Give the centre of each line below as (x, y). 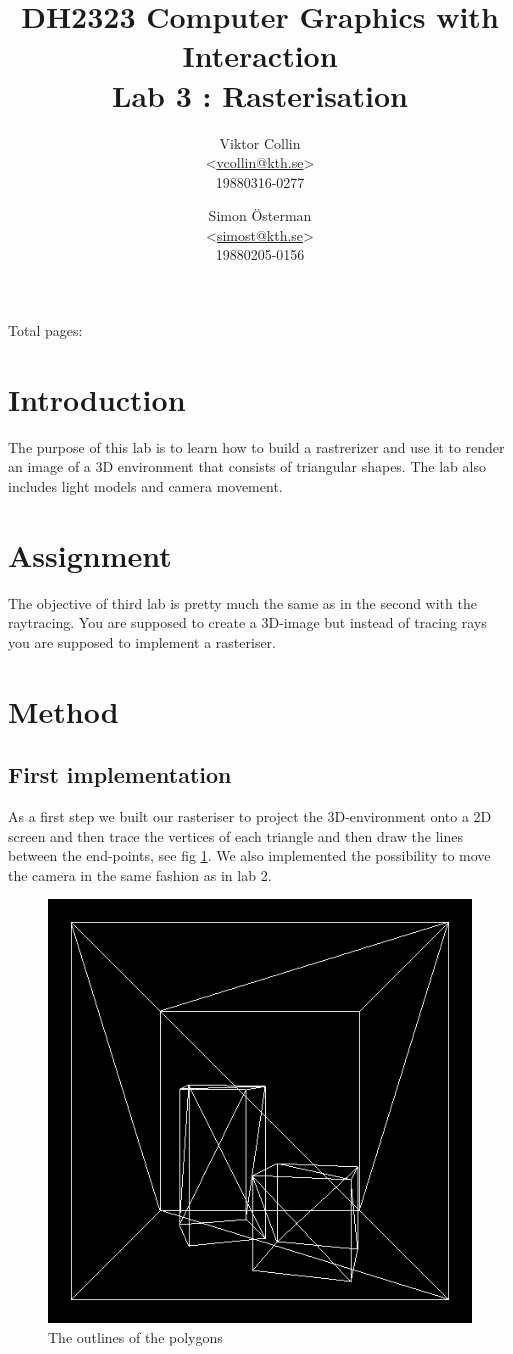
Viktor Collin (260, 142)
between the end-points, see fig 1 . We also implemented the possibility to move (249, 855)
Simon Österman (260, 215)
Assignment (90, 554)
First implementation (120, 774)
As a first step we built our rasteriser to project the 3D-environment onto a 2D (250, 816)
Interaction (260, 55)
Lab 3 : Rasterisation (260, 94)
